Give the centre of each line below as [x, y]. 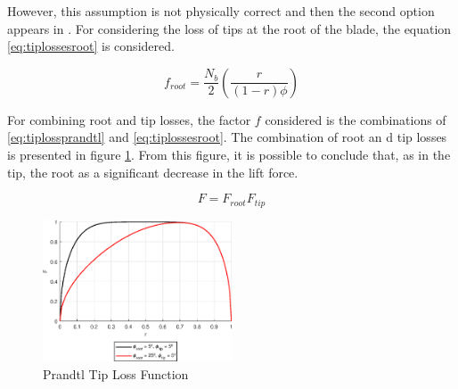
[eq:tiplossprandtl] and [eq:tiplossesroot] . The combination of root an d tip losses [227, 137]
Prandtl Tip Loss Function [116, 374]
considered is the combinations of [356, 119]
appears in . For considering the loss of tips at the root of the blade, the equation [229, 28]
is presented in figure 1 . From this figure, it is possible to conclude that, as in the [229, 154]
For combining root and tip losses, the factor [129, 119]
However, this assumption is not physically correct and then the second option [221, 11]
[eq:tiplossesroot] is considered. [91, 46]
